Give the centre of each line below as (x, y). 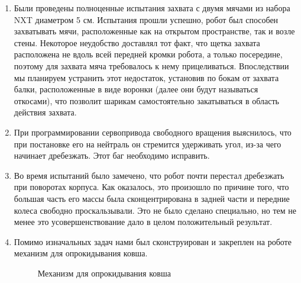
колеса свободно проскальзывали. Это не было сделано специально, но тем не (155, 210)
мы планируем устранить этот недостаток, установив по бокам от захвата (146, 77)
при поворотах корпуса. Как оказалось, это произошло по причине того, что (151, 187)
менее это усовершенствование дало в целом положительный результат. (143, 222)
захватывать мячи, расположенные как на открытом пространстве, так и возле (154, 31)
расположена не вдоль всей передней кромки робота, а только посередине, (148, 54)
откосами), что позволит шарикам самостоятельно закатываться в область (146, 100)
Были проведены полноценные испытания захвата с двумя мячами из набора (152, 8)
